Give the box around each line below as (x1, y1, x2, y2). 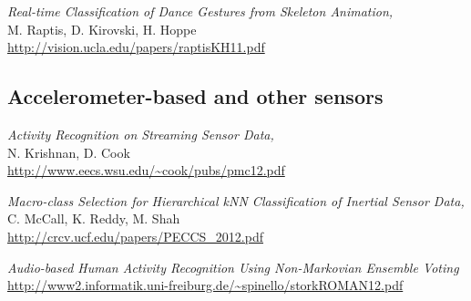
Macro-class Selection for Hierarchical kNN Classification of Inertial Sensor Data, (7, 191, 465, 210)
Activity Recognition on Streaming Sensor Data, (7, 124, 274, 143)
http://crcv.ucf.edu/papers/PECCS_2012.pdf (7, 226, 264, 245)
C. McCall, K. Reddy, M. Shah (7, 209, 180, 228)
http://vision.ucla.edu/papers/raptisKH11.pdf (7, 37, 265, 57)
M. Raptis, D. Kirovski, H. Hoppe (7, 19, 197, 38)
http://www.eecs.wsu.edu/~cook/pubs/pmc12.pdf (7, 161, 285, 180)
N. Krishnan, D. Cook (7, 142, 130, 161)
